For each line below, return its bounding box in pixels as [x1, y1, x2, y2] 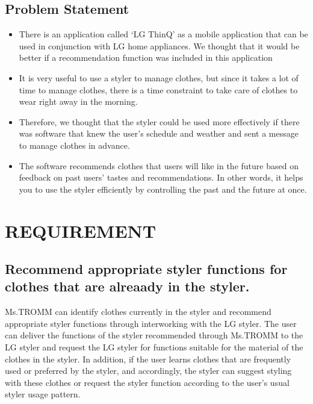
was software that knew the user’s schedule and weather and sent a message [19, 127, 299, 140]
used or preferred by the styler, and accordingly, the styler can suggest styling [5, 364, 292, 377]
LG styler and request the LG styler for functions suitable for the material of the [5, 341, 303, 353]
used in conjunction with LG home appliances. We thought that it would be [19, 39, 300, 52]
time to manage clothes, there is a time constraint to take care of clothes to [19, 83, 298, 96]
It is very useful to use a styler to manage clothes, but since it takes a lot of [19, 71, 299, 84]
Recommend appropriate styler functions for [5, 259, 288, 278]
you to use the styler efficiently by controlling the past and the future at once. [19, 182, 307, 195]
